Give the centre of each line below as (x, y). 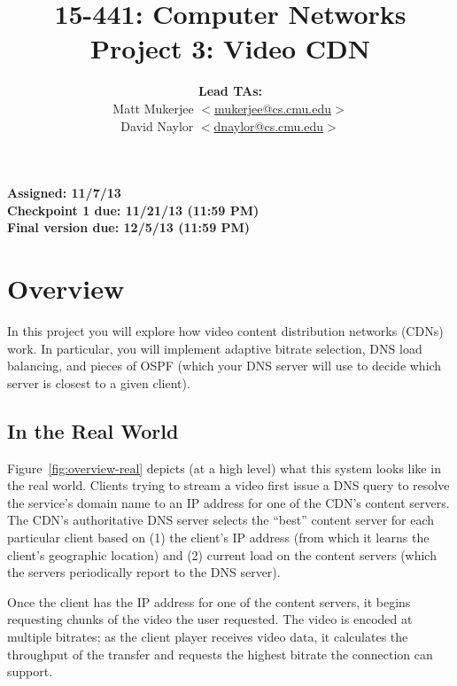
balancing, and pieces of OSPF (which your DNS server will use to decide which (225, 366)
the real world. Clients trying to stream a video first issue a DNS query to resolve (228, 485)
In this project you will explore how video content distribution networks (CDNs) (225, 331)
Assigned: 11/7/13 (64, 193)
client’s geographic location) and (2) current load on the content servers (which (222, 554)
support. (30, 671)
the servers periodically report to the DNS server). (144, 572)
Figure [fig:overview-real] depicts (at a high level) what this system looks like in (224, 468)
